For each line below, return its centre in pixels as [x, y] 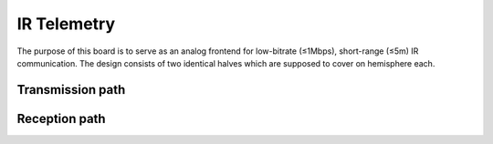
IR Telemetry [66, 24]
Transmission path [71, 90]
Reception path [61, 118]
